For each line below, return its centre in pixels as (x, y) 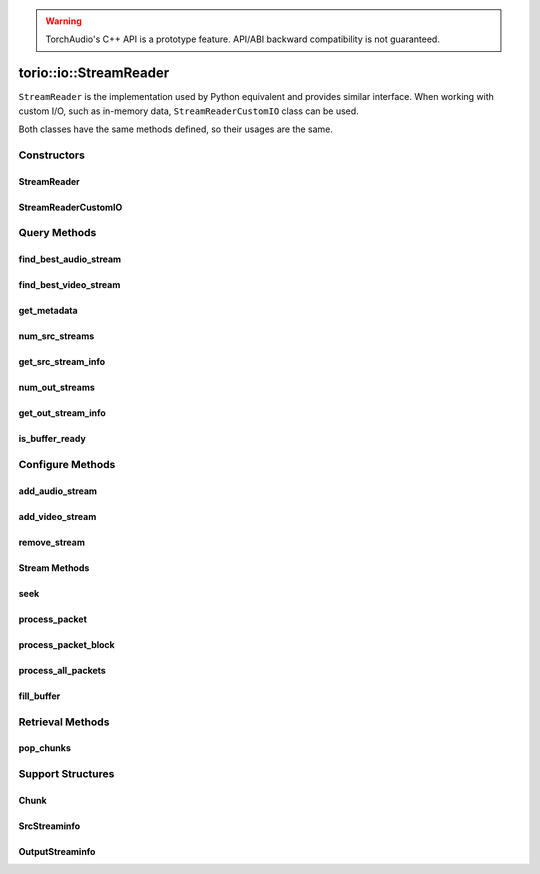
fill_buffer (39, 696)
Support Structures (66, 774)
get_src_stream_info (62, 362)
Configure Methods (67, 464)
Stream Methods (54, 567)
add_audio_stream (58, 491)
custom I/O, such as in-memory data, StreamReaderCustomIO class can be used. (188, 111)
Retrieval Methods (64, 722)
